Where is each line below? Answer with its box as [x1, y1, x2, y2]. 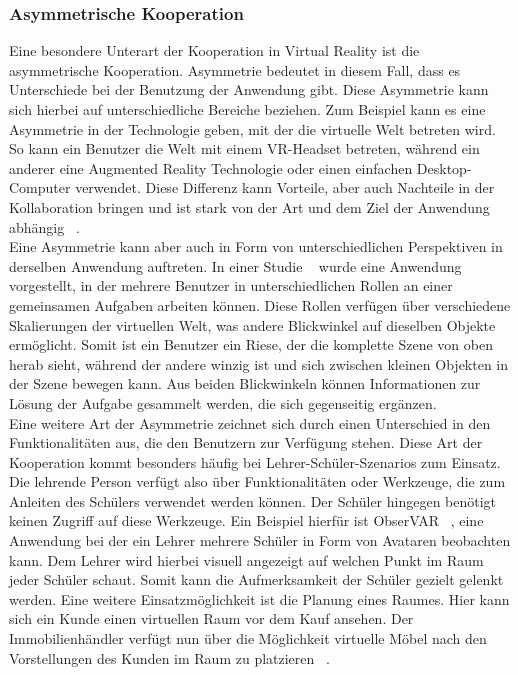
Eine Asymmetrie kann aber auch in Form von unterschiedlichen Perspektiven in [9, 236, 503, 257]
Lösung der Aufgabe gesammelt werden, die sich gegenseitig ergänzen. [9, 392, 437, 413]
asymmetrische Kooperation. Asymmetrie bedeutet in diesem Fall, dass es [9, 59, 461, 80]
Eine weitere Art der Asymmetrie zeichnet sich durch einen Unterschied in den [9, 412, 491, 433]
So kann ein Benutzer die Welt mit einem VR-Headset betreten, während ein [9, 138, 480, 159]
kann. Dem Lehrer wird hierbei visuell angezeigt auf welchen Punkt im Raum [9, 549, 484, 570]
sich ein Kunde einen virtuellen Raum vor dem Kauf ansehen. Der [9, 608, 414, 629]
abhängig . [9, 216, 80, 237]
